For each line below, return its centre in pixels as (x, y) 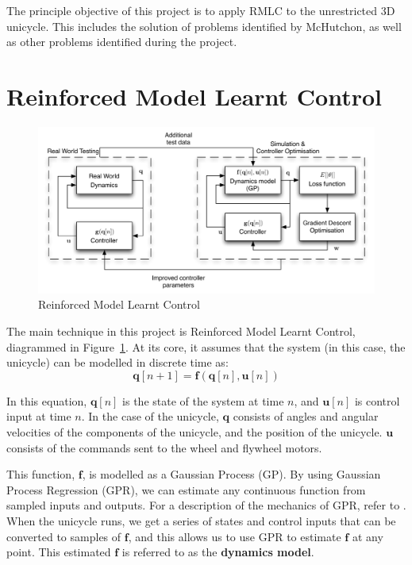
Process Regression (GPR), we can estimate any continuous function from (186, 489)
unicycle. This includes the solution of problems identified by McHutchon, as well (204, 26)
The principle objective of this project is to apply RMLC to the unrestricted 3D (201, 10)
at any (368, 536)
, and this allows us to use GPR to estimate (235, 536)
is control (377, 400)
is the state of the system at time (203, 400)
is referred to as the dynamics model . (218, 552)
